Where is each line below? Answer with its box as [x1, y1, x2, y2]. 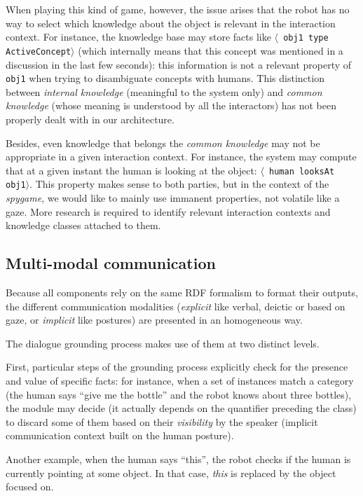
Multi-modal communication [6, 252, 216, 274]
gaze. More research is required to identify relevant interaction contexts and [6, 204, 331, 219]
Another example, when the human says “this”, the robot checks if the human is [6, 451, 351, 466]
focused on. [6, 479, 54, 494]
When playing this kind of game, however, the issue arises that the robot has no [6, 2, 350, 16]
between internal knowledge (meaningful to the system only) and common [6, 84, 322, 99]
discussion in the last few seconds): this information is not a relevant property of [6, 57, 352, 71]
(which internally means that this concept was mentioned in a [78, 43, 343, 57]
